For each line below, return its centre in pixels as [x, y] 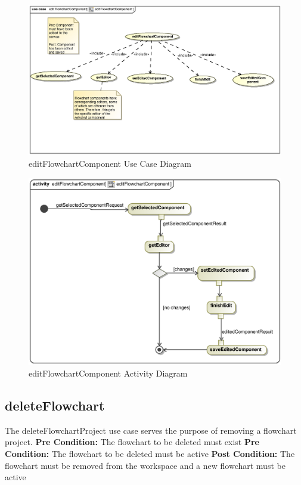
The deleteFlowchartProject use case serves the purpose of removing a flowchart [151, 430]
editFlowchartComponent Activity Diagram [108, 373]
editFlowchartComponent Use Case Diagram [110, 163]
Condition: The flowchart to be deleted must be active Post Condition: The [150, 454]
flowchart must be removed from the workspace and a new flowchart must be [145, 465]
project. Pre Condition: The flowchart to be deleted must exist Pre [132, 442]
